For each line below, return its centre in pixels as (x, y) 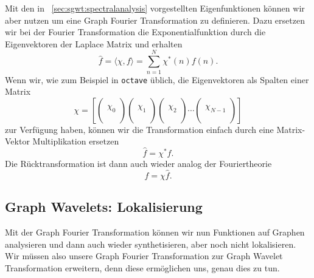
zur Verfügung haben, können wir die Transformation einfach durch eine (139, 129)
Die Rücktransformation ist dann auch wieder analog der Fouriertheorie (138, 164)
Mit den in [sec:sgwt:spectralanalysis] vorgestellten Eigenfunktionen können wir (155, 8)
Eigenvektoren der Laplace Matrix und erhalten (94, 43)
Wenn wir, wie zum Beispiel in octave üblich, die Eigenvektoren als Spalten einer (157, 79)
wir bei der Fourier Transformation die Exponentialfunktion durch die (135, 32)
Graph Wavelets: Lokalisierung (104, 207)
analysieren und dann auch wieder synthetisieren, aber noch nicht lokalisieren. (151, 244)
